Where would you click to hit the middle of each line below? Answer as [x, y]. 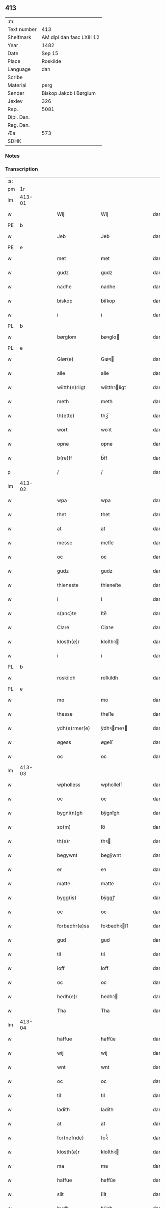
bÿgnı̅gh [110, 813]
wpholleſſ [111, 785]
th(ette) [66, 416]
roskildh [66, 678]
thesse [65, 714]
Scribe [15, 77]
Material [17, 85]
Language [19, 69]
